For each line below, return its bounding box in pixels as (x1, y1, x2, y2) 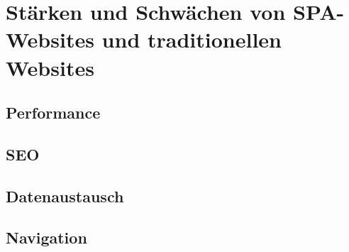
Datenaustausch (6, 185, 124, 207)
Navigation (6, 226, 87, 248)
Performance (6, 102, 101, 124)
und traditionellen (101, 25, 282, 54)
